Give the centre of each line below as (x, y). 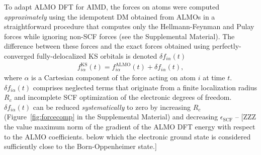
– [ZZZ (246, 117)
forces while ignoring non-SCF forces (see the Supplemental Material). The (119, 36)
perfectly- (227, 46)
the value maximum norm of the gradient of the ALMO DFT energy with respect (130, 127)
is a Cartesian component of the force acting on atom (113, 77)
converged (19, 55)
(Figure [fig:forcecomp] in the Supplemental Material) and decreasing (111, 117)
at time (214, 77)
